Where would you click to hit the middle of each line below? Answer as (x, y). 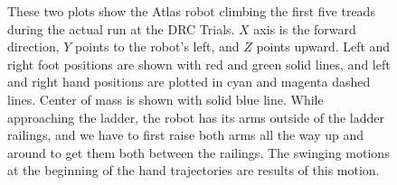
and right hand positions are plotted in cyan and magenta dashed (189, 82)
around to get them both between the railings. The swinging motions (198, 152)
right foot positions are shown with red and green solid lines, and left (199, 64)
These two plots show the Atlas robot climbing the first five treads (191, 11)
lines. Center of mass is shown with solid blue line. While (165, 99)
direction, (33, 46)
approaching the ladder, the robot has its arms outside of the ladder (196, 117)
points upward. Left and (323, 46)
